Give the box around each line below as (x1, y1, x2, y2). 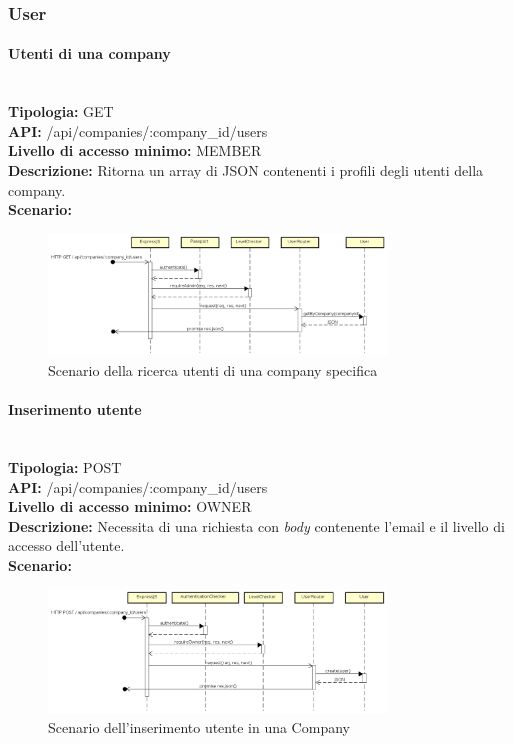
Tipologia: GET (8, 101, 114, 122)
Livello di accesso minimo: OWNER (8, 496, 252, 517)
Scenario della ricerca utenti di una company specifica (48, 359, 378, 380)
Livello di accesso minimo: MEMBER (8, 140, 262, 161)
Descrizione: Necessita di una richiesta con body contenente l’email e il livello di (8, 515, 505, 536)
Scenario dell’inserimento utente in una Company (48, 717, 350, 738)
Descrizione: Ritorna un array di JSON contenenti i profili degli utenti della (8, 160, 484, 181)
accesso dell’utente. (8, 535, 125, 556)
